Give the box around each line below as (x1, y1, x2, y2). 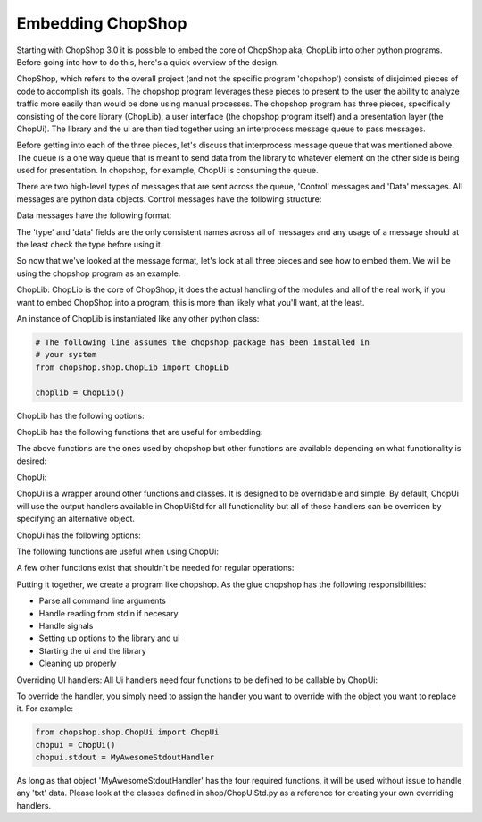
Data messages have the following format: (16, 210, 172, 221)
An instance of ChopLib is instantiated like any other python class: (16, 313, 260, 323)
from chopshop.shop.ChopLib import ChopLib (35, 362, 229, 373)
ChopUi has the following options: (16, 530, 142, 541)
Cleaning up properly (38, 658, 117, 669)
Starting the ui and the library (38, 645, 146, 656)
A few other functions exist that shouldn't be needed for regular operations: (16, 563, 295, 574)
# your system (35, 349, 97, 360)
